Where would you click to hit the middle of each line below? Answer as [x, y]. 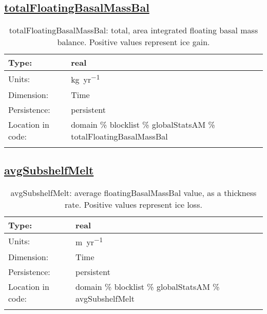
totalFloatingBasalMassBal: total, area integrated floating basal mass [133, 30]
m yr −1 [89, 241]
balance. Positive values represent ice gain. [133, 42]
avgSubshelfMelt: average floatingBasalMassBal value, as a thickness [133, 192]
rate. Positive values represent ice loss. [133, 204]
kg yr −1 [85, 79]
